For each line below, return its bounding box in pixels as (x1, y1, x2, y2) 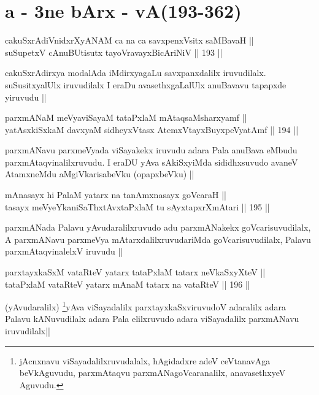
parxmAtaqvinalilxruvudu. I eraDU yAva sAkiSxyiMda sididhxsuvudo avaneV (5, 155, 298, 168)
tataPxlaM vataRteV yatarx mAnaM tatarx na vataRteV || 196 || (5, 277, 250, 290)
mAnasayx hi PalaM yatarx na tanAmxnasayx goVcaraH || (5, 188, 226, 201)
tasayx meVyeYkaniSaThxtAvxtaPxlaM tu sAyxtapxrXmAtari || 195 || (5, 200, 270, 213)
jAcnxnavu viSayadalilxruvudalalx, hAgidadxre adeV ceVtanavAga (19, 354, 271, 367)
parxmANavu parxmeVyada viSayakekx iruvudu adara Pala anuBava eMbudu (5, 144, 298, 156)
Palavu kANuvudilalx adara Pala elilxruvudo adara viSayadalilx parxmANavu (5, 312, 299, 325)
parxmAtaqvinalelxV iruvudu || (5, 245, 123, 258)
